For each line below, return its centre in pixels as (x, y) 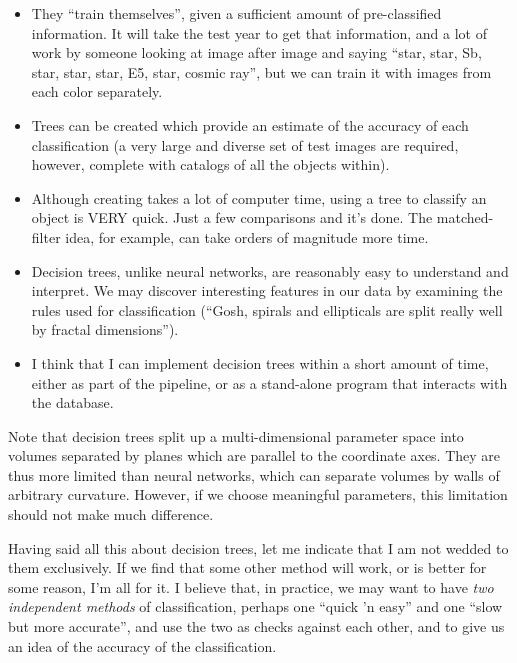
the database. (72, 402)
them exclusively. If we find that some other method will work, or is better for (247, 567)
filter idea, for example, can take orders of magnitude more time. (230, 236)
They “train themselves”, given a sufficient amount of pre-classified (236, 13)
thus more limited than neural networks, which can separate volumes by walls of (254, 474)
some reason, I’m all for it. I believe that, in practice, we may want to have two (251, 586)
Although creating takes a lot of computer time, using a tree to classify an (259, 197)
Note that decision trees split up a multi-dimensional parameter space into (236, 435)
